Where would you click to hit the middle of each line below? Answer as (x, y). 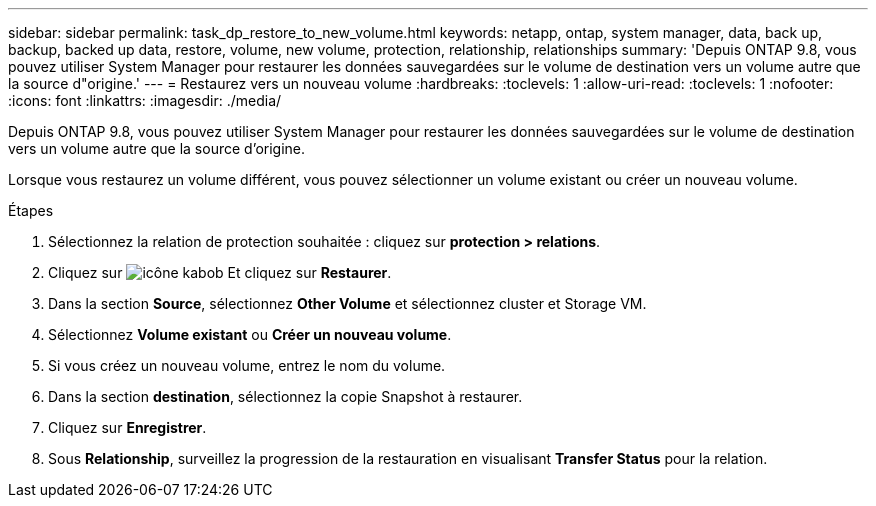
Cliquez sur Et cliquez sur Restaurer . (220, 272)
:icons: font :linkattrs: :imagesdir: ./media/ (145, 100)
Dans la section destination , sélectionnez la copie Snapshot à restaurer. (285, 396)
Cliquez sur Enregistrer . (127, 427)
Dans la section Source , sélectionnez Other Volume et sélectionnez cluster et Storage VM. (347, 303)
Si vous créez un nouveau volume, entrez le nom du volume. (247, 365)
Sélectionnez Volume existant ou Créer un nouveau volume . (250, 334)
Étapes (31, 210)
